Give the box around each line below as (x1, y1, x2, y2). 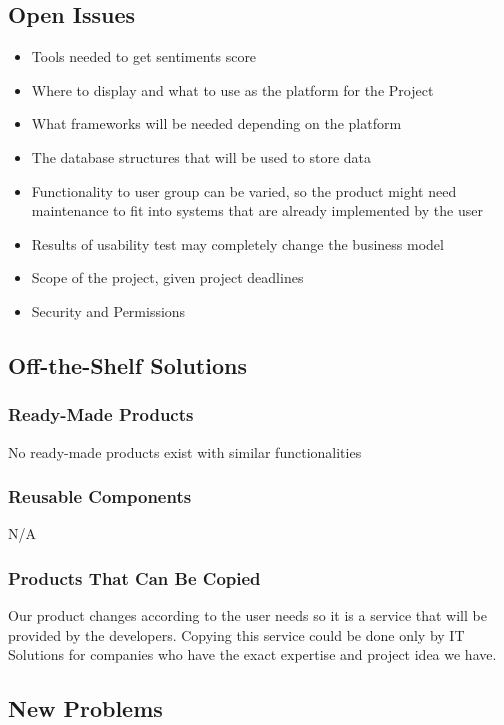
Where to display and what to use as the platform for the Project (31, 79, 434, 100)
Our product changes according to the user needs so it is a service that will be (8, 605, 487, 626)
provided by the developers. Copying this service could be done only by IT (8, 624, 465, 645)
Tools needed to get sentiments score (31, 46, 257, 67)
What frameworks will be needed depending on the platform (31, 113, 402, 134)
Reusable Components (8, 484, 192, 509)
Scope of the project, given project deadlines (31, 267, 304, 288)
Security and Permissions (31, 300, 186, 321)
